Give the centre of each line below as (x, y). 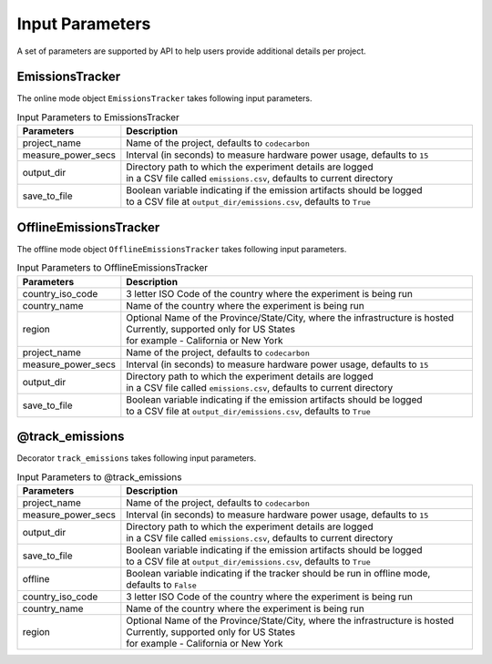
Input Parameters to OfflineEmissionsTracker (113, 268)
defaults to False (162, 585)
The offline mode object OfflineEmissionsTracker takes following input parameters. (182, 249)
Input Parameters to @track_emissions (99, 476)
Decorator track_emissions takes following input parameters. (137, 458)
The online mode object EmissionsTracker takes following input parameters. (164, 98)
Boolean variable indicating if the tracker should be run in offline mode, (278, 573)
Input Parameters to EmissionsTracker (98, 117)
